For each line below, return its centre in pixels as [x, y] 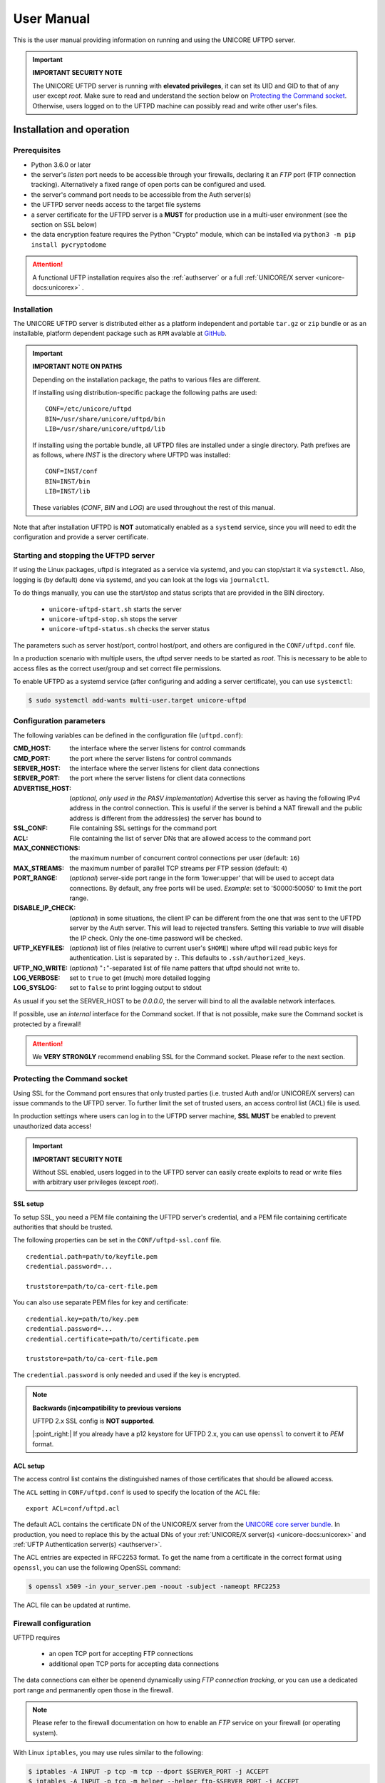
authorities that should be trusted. [63, 1227]
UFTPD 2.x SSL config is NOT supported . [93, 1421]
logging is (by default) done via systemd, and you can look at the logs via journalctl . [141, 579]
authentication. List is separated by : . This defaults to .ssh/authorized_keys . [188, 958]
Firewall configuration [52, 1623]
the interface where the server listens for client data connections [165, 768]
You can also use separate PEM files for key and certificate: [101, 1302]
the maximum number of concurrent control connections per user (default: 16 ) [185, 858]
